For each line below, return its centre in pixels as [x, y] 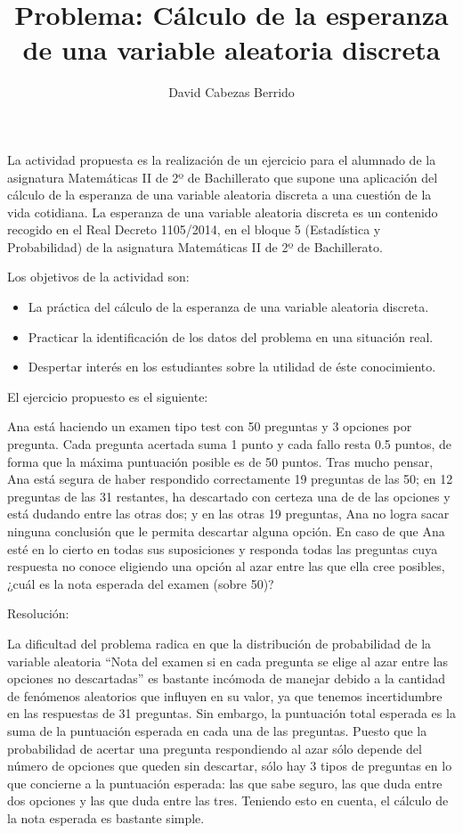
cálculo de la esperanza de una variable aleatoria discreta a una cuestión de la [219, 195]
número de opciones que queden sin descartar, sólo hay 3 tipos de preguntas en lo [230, 766]
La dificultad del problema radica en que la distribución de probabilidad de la [219, 643]
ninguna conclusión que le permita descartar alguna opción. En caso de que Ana [226, 531]
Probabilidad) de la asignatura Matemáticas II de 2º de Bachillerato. [195, 246]
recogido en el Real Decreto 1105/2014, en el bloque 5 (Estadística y [194, 229]
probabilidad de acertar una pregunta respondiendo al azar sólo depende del [215, 748]
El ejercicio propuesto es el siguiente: [108, 396]
